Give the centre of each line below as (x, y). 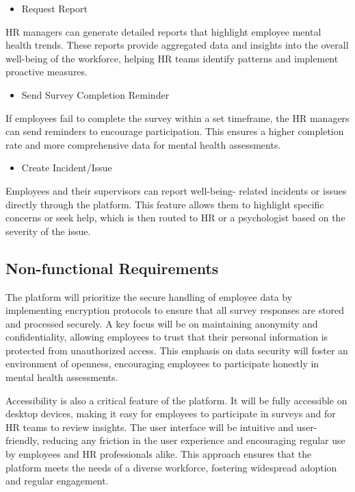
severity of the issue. (48, 231)
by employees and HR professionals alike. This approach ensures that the (159, 454)
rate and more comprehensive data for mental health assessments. (143, 144)
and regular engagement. (57, 481)
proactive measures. (47, 72)
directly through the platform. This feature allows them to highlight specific (165, 204)
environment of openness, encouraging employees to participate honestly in (162, 364)
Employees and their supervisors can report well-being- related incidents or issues (176, 190)
